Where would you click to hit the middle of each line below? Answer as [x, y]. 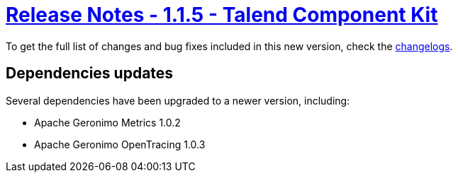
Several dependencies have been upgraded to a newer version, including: [178, 100]
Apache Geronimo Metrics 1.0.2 [107, 122]
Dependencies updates [90, 73]
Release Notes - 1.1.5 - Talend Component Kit [222, 15]
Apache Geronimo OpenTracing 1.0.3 [120, 144]
